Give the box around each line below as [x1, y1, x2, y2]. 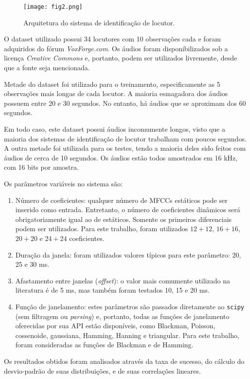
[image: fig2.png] [23, 3, 83, 10]
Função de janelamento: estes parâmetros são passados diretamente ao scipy [15, 301, 244, 311]
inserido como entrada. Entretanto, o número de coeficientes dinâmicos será [15, 204, 240, 215]
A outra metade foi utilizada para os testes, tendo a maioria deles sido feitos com [4, 143, 246, 153]
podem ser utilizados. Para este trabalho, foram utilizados [15, 223, 188, 234]
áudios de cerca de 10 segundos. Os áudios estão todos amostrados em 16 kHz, [4, 152, 238, 162]
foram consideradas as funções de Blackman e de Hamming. [15, 339, 194, 350]
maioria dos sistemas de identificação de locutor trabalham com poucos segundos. [4, 133, 247, 143]
